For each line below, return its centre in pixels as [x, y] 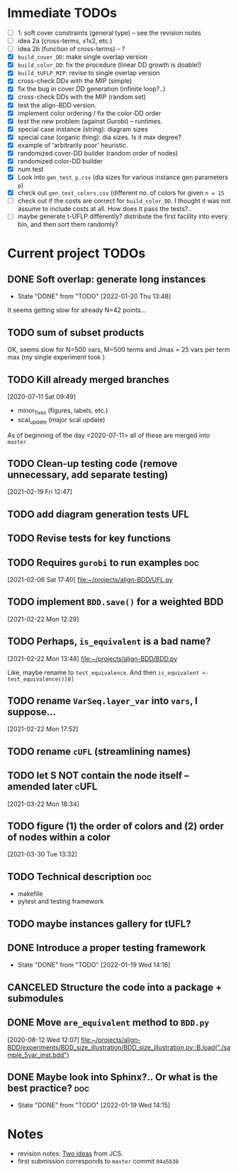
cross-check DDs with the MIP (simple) [75, 81]
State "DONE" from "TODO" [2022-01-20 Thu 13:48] [94, 296]
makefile [30, 894]
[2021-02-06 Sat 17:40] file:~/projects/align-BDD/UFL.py [90, 579]
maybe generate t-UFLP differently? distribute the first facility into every [123, 216]
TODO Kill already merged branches [89, 379]
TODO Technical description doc [80, 877]
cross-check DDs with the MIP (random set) [82, 97]
